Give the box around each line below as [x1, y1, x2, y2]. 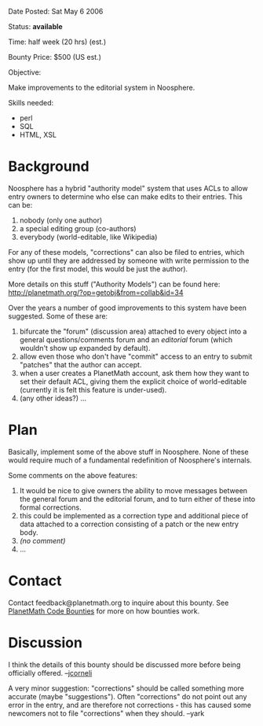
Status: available [8, 22, 63, 31]
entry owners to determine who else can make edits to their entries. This [8, 192, 243, 201]
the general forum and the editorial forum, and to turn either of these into [19, 494, 256, 503]
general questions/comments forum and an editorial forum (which [19, 334, 233, 345]
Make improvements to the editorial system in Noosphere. [8, 83, 195, 92]
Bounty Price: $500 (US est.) [8, 53, 102, 61]
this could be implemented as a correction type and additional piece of [19, 510, 249, 520]
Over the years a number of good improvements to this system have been [8, 303, 247, 312]
